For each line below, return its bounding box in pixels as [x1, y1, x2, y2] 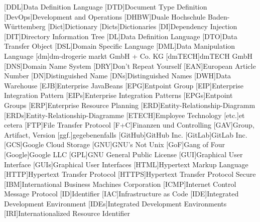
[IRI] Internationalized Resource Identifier [4, 208, 131, 218]
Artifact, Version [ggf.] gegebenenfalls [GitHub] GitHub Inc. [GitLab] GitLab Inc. [4, 129, 247, 140]
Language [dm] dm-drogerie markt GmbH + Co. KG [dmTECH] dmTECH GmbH [4, 50, 252, 61]
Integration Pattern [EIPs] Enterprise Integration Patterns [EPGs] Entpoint [4, 90, 233, 100]
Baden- [208, 11, 230, 22]
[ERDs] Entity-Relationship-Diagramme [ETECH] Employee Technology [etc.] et [4, 109, 245, 120]
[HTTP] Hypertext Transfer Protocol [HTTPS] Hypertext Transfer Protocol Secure [4, 169, 256, 179]
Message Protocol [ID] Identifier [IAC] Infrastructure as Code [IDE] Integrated [4, 188, 239, 199]
